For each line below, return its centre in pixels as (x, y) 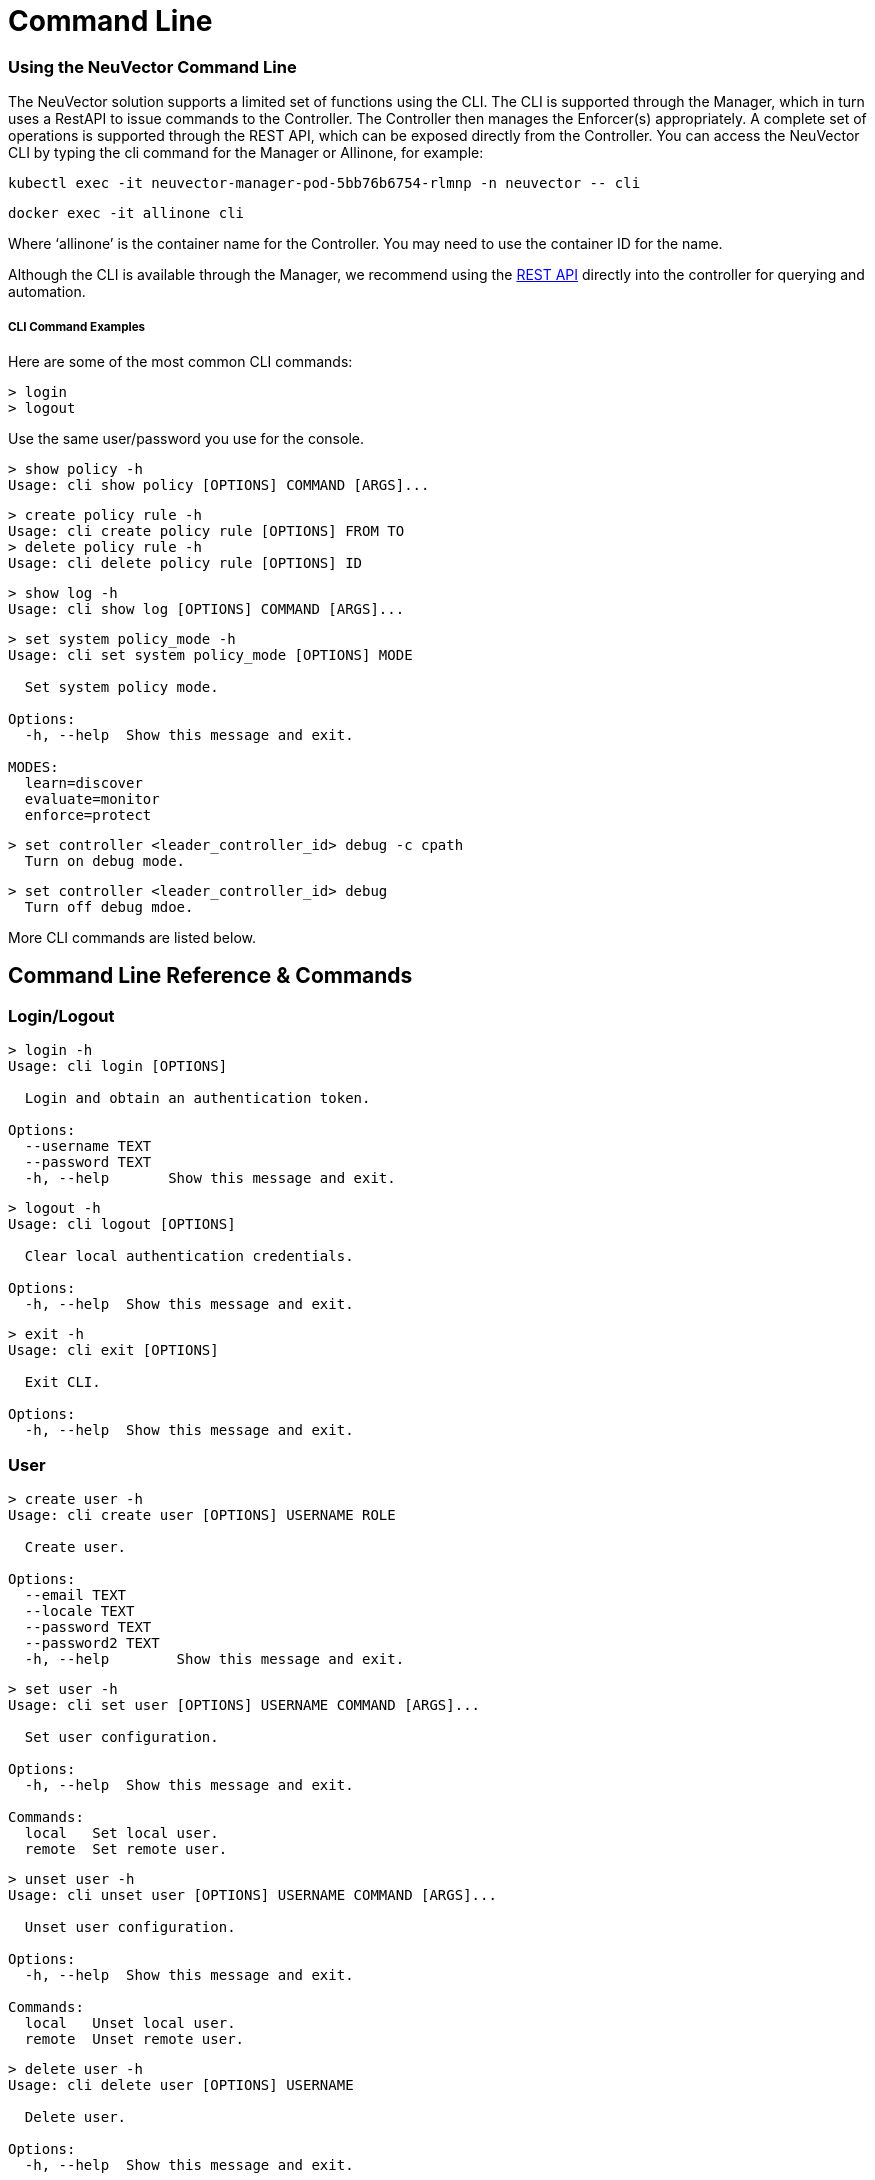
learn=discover (83, 782)
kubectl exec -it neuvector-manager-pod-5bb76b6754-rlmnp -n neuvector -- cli (324, 183)
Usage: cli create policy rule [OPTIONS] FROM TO (206, 530)
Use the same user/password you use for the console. (186, 438)
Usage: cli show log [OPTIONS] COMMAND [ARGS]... (206, 608)
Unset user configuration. (130, 1926)
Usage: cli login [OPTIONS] (118, 1066)
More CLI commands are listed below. (132, 937)
